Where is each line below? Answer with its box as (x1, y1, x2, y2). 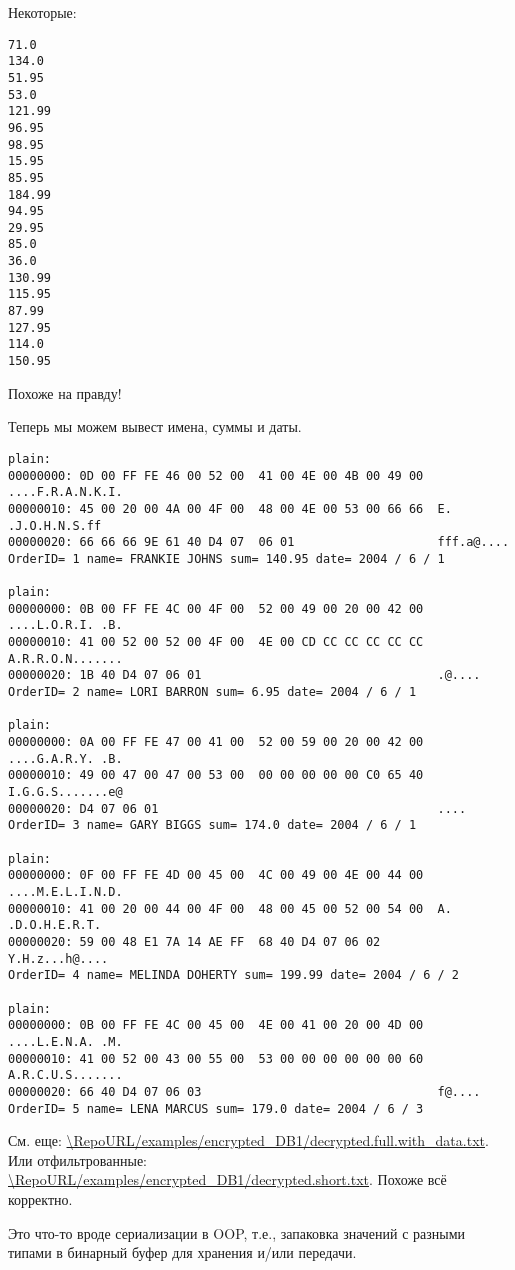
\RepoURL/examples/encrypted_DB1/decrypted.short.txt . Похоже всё (8, 1169, 447, 1190)
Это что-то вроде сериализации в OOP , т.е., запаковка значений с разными (8, 1222, 466, 1243)
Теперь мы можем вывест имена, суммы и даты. (8, 416, 302, 437)
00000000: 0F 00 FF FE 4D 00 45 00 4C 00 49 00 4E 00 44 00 (8, 868, 424, 883)
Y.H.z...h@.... (8, 951, 109, 966)
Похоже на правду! (8, 382, 122, 403)
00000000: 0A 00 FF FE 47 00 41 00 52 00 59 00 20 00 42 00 (8, 735, 424, 750)
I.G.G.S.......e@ (8, 785, 123, 800)
